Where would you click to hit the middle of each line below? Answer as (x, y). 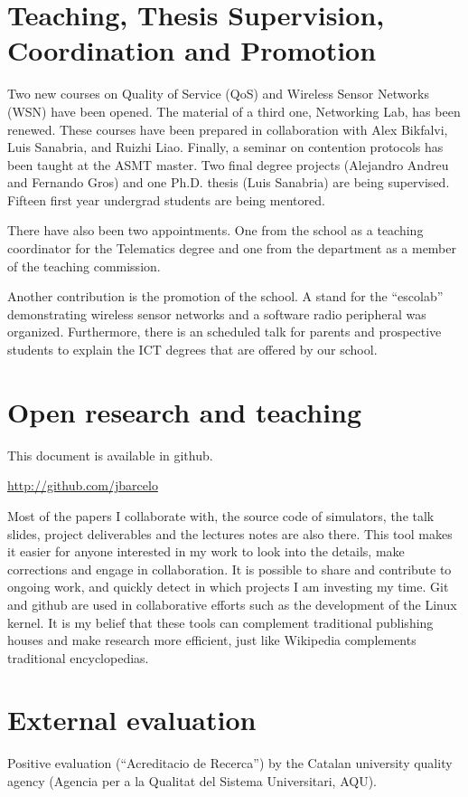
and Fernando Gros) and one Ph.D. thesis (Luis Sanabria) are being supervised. (229, 182)
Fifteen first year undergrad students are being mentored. (166, 199)
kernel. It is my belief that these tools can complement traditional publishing (220, 622)
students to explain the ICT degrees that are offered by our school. (192, 350)
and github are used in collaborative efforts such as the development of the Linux (232, 604)
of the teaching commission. (84, 266)
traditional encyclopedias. (78, 657)
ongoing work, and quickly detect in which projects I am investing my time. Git (228, 587)
